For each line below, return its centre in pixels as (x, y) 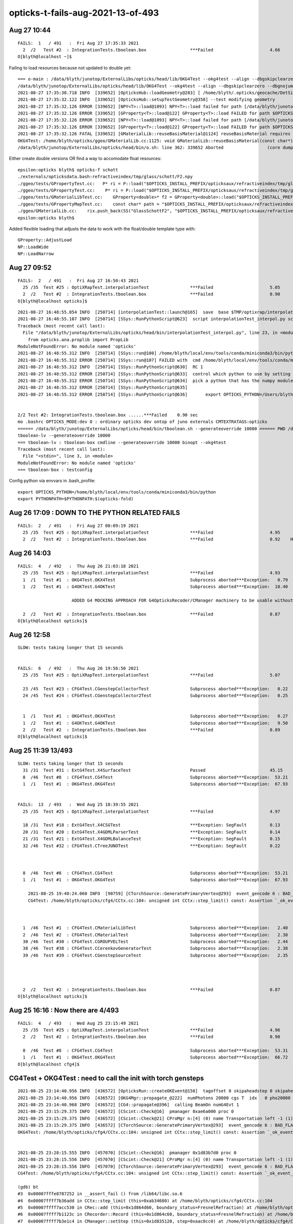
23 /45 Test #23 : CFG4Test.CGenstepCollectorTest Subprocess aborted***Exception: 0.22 (155, 689)
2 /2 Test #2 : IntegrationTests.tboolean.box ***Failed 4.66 (151, 50)
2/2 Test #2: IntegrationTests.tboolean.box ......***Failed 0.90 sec (108, 415)
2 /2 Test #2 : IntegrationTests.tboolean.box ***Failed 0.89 (151, 730)
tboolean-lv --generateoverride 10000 (64, 435)
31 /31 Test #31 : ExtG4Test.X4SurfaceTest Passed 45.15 (153, 770)
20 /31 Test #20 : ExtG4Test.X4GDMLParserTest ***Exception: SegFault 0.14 (151, 832)
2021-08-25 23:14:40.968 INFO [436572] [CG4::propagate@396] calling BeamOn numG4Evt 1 (128, 1105)
